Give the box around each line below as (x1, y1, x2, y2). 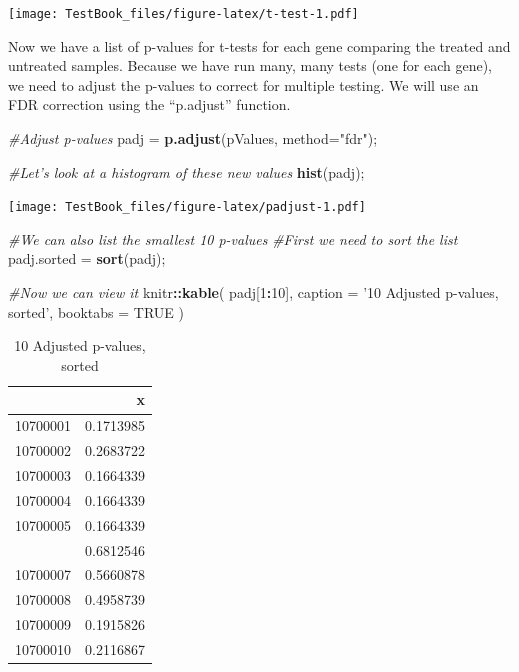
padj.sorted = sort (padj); (8, 248, 166, 269)
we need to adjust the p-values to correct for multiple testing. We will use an (8, 74, 479, 95)
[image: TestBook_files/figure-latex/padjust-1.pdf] (8, 200, 366, 215)
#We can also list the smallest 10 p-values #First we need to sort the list (8, 228, 458, 249)
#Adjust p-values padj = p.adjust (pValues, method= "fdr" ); (8, 128, 378, 149)
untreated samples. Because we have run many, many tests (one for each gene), (8, 55, 493, 76)
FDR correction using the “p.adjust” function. (8, 94, 291, 115)
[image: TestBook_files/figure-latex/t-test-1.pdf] (8, 7, 359, 21)
